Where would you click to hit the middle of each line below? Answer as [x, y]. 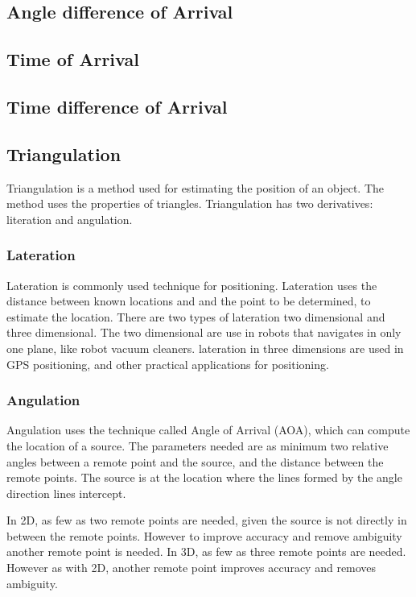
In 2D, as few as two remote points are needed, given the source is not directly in [207, 520]
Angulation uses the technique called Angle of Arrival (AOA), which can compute [208, 430]
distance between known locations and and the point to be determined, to [189, 301]
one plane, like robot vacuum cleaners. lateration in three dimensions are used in [205, 348]
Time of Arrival [73, 59]
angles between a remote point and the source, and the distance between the [195, 461]
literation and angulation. [70, 219]
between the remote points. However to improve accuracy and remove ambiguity [204, 535]
